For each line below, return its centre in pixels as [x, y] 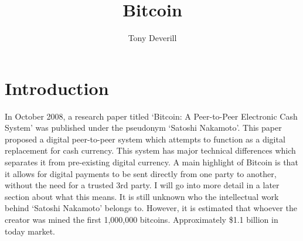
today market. [30, 231]
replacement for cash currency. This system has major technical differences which [150, 150]
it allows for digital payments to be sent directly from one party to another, [141, 173]
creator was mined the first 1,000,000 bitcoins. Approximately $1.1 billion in [142, 219]
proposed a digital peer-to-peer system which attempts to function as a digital [145, 139]
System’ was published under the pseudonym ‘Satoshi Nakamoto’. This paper [143, 128]
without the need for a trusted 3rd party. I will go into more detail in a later [142, 185]
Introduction [57, 88]
